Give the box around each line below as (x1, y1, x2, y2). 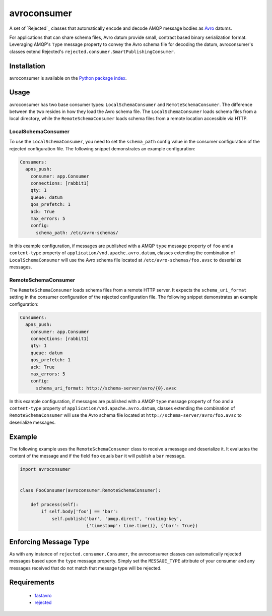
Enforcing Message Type (9, 537, 90, 546)
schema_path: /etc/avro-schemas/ (36, 230, 118, 236)
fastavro (34, 592, 52, 598)
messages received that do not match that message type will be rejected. (9, 565, 162, 571)
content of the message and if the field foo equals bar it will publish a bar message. (9, 453, 186, 459)
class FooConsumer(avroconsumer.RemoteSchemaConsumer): (20, 487, 161, 493)
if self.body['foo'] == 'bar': (41, 509, 118, 515)
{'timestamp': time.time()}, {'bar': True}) (86, 523, 198, 529)
